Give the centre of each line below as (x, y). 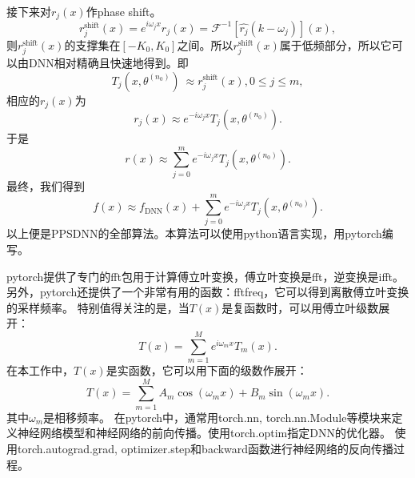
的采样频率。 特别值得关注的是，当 (98, 307)
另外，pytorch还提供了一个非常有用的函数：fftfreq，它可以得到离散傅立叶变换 (208, 292)
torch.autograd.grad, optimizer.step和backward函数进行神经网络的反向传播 (206, 448)
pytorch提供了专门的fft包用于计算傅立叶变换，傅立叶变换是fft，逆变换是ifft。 (206, 276)
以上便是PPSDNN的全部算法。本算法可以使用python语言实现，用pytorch (194, 233)
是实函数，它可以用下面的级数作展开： (207, 370)
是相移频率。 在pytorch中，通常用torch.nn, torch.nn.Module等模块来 (217, 417)
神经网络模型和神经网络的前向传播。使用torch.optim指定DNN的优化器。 (204, 433)
